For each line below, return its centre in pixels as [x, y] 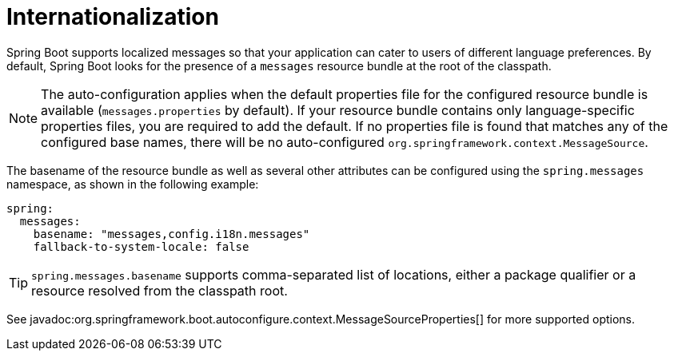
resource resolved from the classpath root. [160, 290]
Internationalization [113, 17]
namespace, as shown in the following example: [133, 184]
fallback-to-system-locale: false [141, 246]
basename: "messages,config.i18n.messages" [171, 234]
